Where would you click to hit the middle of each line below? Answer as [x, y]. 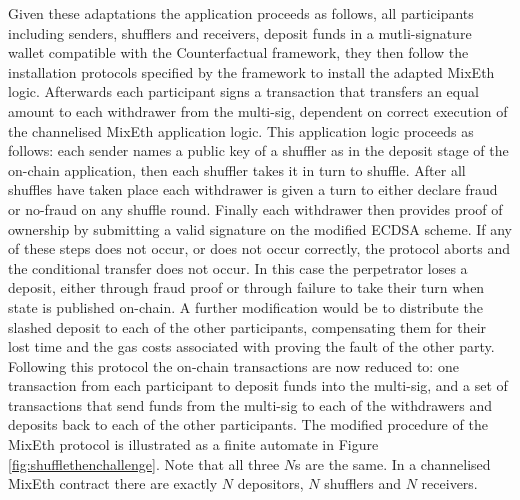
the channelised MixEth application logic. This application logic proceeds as [241, 130]
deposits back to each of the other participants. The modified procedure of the [248, 424]
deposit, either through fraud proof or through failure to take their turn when [246, 287]
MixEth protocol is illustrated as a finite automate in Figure [193, 444]
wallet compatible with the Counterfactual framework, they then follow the [238, 52]
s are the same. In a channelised [393, 463]
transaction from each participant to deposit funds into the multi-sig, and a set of [258, 385]
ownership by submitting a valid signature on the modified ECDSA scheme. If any [260, 228]
